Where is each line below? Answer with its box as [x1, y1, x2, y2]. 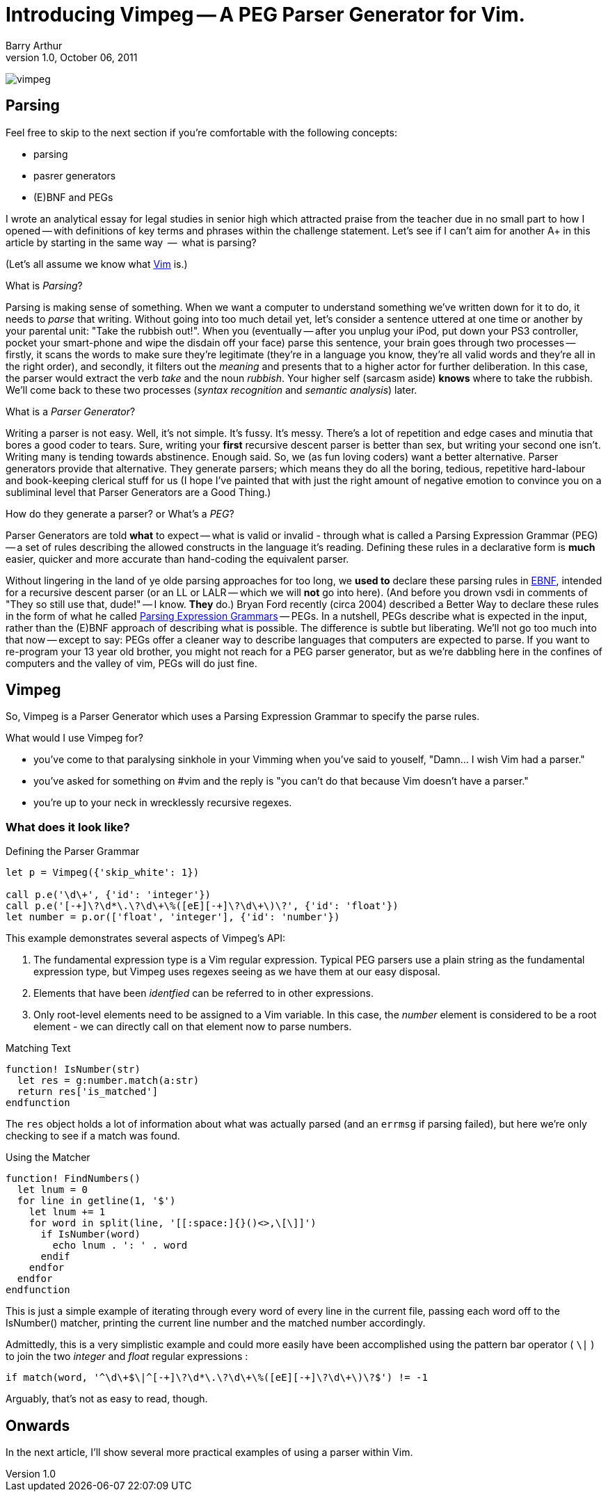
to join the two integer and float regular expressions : [6, 1350, 248, 1363]
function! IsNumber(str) [6, 1064, 141, 1075]
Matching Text [6, 1042, 71, 1055]
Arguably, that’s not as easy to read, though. [6, 1393, 208, 1405]
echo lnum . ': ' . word [52, 1240, 188, 1251]
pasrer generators [33, 169, 116, 182]
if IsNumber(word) [40, 1228, 141, 1240]
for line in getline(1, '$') [17, 1195, 176, 1207]
